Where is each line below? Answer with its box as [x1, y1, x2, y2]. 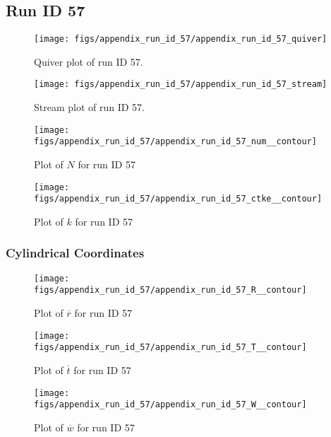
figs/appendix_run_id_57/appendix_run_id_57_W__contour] [34, 400, 307, 410]
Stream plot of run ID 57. [34, 100, 145, 115]
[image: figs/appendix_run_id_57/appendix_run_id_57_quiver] [34, 34, 327, 45]
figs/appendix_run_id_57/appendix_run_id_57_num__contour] [34, 136, 317, 147]
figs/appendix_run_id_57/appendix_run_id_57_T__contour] [34, 342, 307, 353]
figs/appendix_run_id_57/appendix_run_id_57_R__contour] [34, 285, 307, 296]
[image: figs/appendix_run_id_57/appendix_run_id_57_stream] [34, 79, 327, 90]
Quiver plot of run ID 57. [34, 54, 143, 69]
